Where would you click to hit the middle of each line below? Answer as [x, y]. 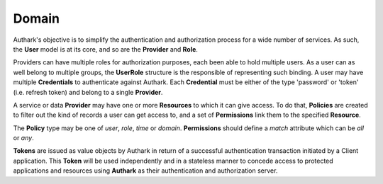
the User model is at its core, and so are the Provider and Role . [106, 49]
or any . [24, 138]
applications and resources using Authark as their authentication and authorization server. [145, 171]
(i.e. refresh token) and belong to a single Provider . [88, 92]
